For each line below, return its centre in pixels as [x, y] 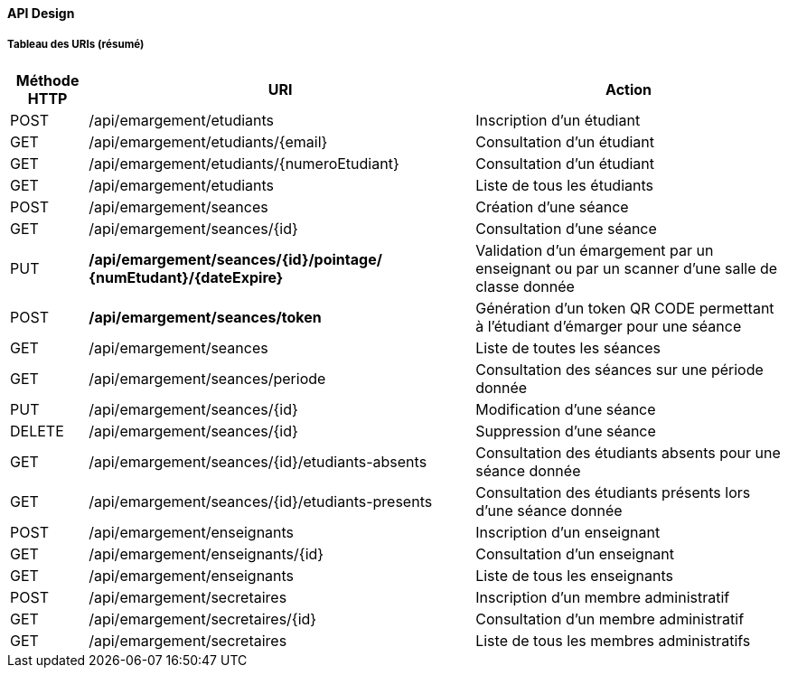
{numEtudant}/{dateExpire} [186, 277]
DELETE [37, 431]
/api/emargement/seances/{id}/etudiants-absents [258, 461]
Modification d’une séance [566, 409]
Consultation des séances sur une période [619, 369]
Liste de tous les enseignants [574, 575]
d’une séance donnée [549, 510]
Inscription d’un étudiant [558, 120]
